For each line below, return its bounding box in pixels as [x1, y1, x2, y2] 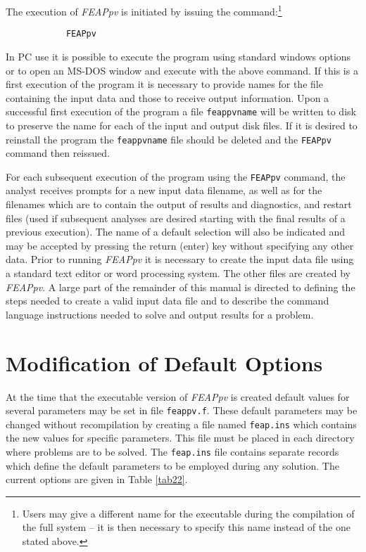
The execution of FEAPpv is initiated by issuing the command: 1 [6, 2, 282, 18]
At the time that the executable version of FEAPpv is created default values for [6, 389, 350, 404]
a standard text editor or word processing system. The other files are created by [6, 266, 351, 280]
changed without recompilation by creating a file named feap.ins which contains [6, 416, 357, 431]
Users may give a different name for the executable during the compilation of [22, 506, 355, 520]
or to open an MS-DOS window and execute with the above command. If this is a [6, 63, 358, 77]
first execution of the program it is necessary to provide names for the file [6, 77, 323, 91]
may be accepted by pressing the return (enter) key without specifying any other [6, 238, 354, 252]
